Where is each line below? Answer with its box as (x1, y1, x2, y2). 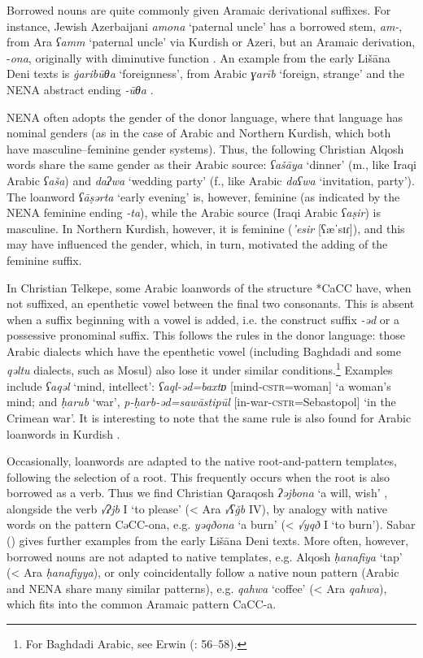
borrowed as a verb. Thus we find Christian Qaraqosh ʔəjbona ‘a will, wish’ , (7, 484, 388, 501)
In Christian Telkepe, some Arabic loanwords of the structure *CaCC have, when (7, 279, 412, 296)
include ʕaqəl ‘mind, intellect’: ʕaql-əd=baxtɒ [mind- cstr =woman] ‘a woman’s (7, 377, 391, 394)
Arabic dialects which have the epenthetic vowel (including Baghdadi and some (7, 342, 401, 359)
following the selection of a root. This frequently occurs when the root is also (7, 468, 390, 485)
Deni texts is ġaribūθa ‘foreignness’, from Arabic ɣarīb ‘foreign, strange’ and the (7, 65, 405, 82)
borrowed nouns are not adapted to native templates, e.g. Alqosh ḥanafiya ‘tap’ (7, 548, 403, 565)
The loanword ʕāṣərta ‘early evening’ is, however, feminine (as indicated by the (7, 188, 400, 205)
